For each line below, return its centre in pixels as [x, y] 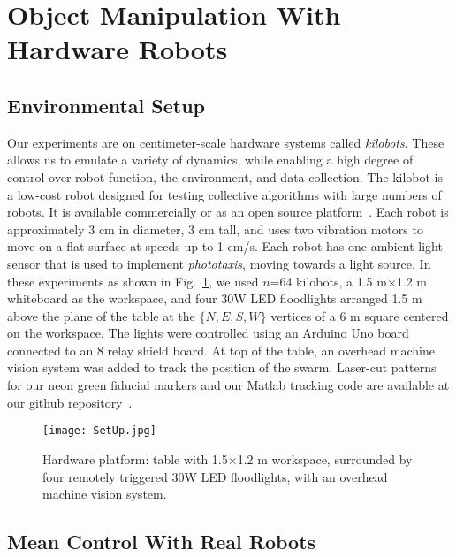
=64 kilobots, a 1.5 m [328, 281]
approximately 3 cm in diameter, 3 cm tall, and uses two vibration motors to [215, 229]
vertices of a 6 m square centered [360, 315]
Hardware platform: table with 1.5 [135, 458]
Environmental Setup [106, 105]
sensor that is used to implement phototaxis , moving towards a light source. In [219, 263]
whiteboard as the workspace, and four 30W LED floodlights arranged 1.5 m [215, 298]
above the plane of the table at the [101, 315]
